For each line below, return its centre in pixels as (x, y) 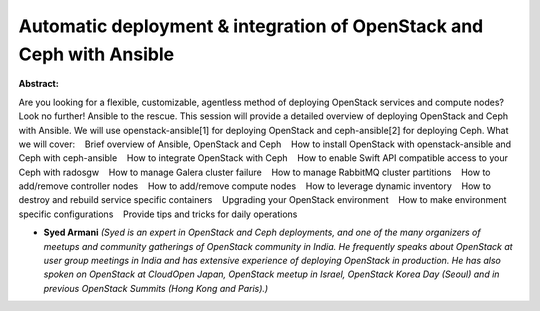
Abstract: (38, 84)
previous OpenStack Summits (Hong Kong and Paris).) (156, 288)
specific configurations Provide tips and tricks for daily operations (158, 214)
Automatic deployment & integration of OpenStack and (251, 26)
